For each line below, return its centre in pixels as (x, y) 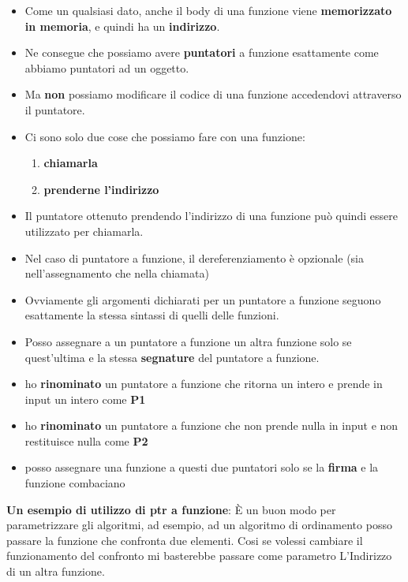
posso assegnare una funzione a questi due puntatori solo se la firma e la (202, 467)
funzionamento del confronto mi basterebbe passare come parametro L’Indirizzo (199, 556)
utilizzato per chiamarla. (84, 231)
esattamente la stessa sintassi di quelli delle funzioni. (152, 315)
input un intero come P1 (85, 399)
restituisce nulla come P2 (86, 440)
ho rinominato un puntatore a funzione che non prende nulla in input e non (211, 425)
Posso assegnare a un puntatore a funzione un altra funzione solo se (188, 341)
